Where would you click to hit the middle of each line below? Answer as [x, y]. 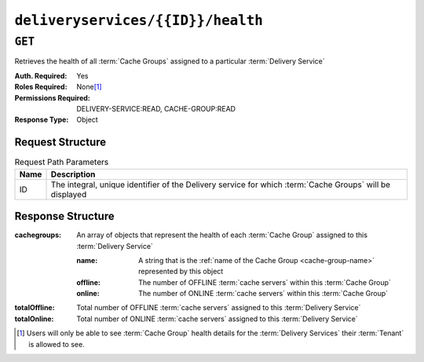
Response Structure [64, 216]
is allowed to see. [57, 344]
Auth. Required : [41, 75]
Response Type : [42, 120]
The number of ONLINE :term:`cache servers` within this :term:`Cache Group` [263, 294]
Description [73, 174]
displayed [69, 194]
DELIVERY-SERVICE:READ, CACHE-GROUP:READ [156, 108]
